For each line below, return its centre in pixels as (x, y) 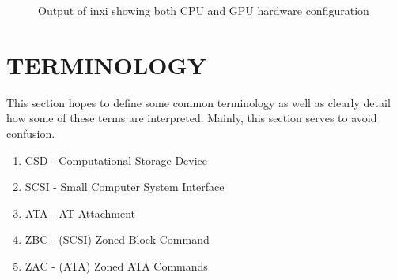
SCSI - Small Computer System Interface (125, 187)
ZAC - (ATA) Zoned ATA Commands (116, 265)
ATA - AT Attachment (80, 213)
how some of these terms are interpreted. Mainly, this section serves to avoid (192, 118)
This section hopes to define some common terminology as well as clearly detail (198, 102)
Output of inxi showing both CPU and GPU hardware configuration (204, 10)
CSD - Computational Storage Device (116, 160)
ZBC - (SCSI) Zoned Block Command (117, 239)
